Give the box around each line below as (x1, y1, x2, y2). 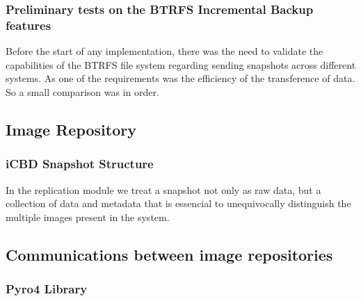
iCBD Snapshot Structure (6, 155, 154, 172)
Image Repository (6, 118, 136, 140)
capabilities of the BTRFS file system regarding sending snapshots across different (6, 57, 356, 72)
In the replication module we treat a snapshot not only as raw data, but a (6, 182, 321, 197)
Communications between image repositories (6, 243, 333, 265)
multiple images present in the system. (6, 209, 170, 224)
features (6, 16, 51, 33)
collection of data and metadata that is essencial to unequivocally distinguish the (6, 196, 351, 211)
